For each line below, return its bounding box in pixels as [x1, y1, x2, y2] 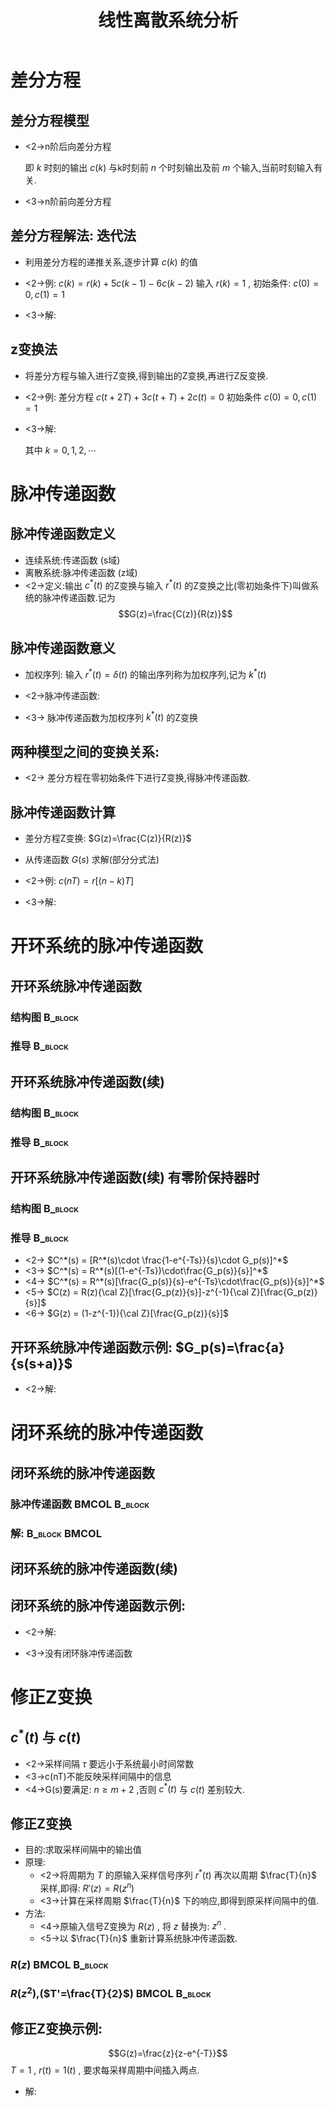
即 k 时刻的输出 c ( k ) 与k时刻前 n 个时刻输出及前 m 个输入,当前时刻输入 [24, 162, 315, 173]
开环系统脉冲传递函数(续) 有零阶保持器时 [10, 1169, 260, 1186]
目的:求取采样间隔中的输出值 [24, 1844, 142, 1856]
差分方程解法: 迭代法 [10, 227, 137, 245]
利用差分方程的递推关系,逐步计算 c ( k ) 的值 [24, 256, 198, 268]
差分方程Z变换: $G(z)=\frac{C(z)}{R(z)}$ [24, 832, 192, 845]
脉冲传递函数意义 [10, 639, 116, 656]
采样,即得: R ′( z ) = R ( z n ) [39, 1880, 135, 1894]
